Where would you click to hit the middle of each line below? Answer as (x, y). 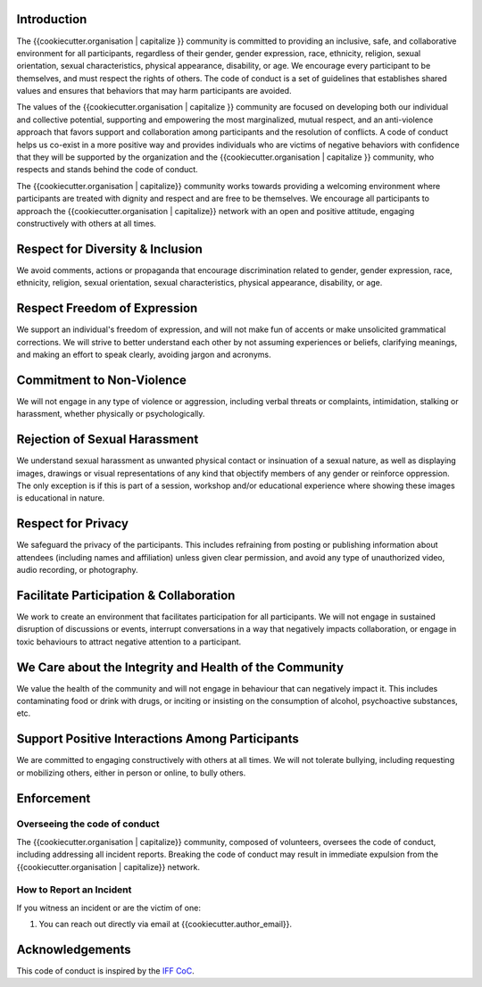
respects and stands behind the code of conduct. (107, 170)
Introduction (52, 19)
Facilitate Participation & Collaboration (126, 595)
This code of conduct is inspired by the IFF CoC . (106, 971)
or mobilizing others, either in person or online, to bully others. (131, 773)
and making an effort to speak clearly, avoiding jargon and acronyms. (144, 354)
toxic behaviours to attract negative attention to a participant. (129, 642)
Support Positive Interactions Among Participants (158, 739)
